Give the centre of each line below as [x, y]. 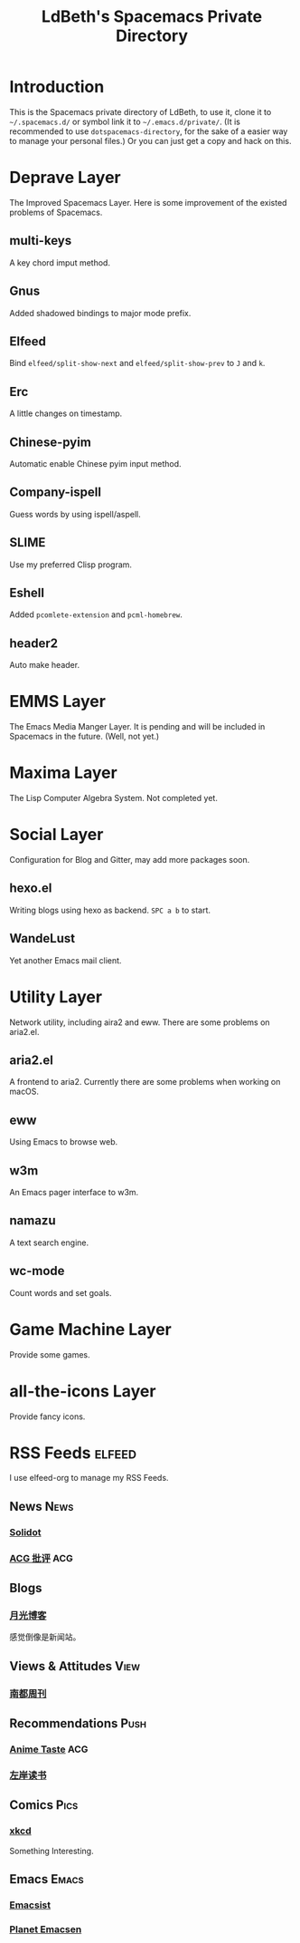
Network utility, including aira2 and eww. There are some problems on [140, 1022]
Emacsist [30, 1905]
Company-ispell [56, 493]
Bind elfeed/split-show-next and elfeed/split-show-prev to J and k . [137, 363]
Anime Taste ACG [49, 1749]
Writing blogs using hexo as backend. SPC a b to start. [110, 910]
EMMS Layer [58, 702]
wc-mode [37, 1271]
